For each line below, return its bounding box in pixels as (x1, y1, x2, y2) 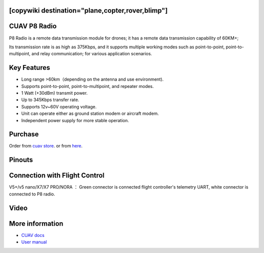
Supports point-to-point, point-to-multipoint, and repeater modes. (21, 83, 154, 89)
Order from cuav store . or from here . (9, 143, 83, 149)
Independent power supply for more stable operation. (21, 117, 129, 123)
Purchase (9, 130, 39, 139)
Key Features (9, 63, 50, 72)
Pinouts (9, 156, 33, 164)
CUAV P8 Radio (9, 22, 57, 30)
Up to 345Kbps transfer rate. (21, 97, 79, 103)
